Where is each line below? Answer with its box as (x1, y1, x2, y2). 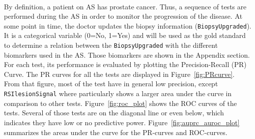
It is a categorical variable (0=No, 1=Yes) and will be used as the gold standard (4, 30, 246, 40)
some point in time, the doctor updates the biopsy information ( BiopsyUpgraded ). (4, 20, 252, 31)
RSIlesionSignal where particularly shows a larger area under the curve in (4, 88, 232, 99)
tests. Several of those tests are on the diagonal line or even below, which (4, 107, 224, 118)
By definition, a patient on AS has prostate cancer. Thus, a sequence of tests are (4, 1, 247, 11)
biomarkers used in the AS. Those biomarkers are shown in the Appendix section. (4, 49, 250, 60)
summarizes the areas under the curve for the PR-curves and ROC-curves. (4, 127, 227, 137)
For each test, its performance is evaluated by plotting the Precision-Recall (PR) (4, 59, 247, 69)
